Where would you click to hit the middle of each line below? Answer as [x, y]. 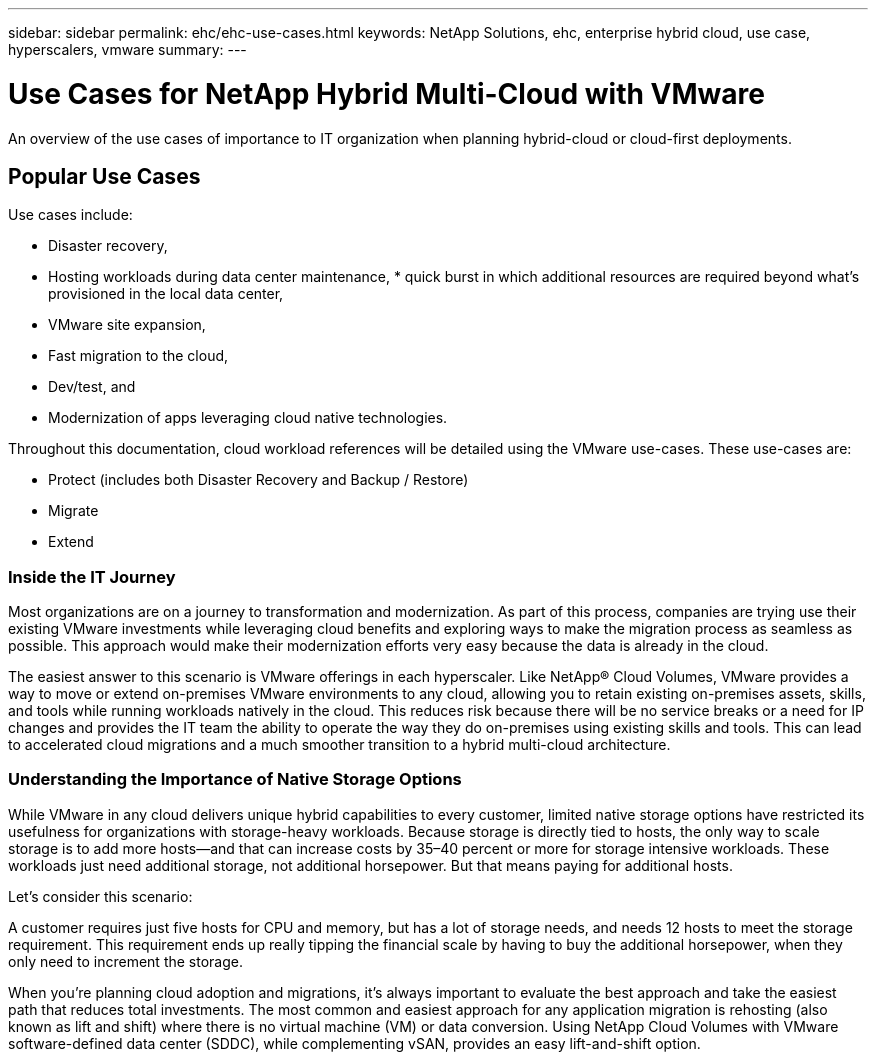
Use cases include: [70, 215]
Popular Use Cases [104, 176]
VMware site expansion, [127, 325]
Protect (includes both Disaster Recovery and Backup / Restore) [258, 480]
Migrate [73, 511]
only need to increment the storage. [125, 961]
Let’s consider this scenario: [100, 896]
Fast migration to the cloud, [138, 356]
